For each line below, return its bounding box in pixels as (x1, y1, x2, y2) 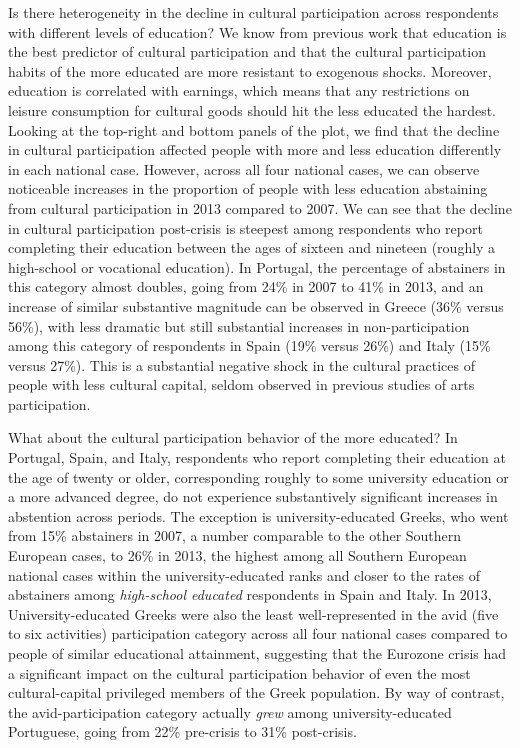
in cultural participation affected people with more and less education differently (8, 139, 502, 160)
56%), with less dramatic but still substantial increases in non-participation (8, 315, 470, 336)
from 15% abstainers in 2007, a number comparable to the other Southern (8, 525, 462, 546)
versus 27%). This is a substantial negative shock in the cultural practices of (8, 354, 475, 375)
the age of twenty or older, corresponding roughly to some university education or (8, 466, 509, 487)
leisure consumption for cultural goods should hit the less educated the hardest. (8, 99, 496, 120)
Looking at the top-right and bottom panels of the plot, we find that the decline (8, 119, 500, 140)
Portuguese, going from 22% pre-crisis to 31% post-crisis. (8, 721, 357, 742)
